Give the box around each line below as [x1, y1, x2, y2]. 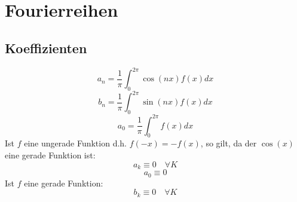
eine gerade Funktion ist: [5, 149, 96, 161]
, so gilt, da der [200, 137, 257, 149]
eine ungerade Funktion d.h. [24, 137, 127, 149]
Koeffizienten [5, 38, 87, 57]
